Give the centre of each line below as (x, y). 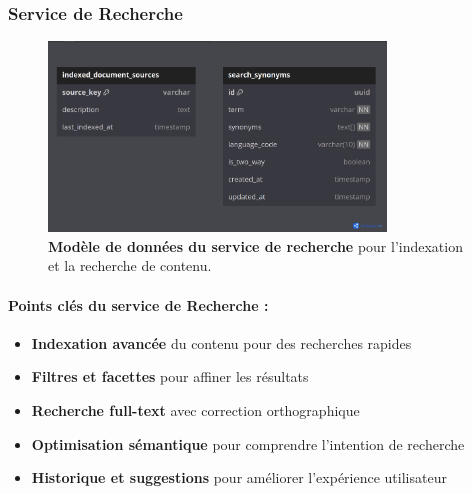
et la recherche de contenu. (130, 265)
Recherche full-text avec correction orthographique (195, 409)
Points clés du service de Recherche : (138, 304)
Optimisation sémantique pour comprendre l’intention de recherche (248, 443)
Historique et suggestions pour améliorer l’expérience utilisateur (239, 477)
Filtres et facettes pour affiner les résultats (170, 376)
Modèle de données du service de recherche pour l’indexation (255, 245)
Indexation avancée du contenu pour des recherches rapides (221, 342)
